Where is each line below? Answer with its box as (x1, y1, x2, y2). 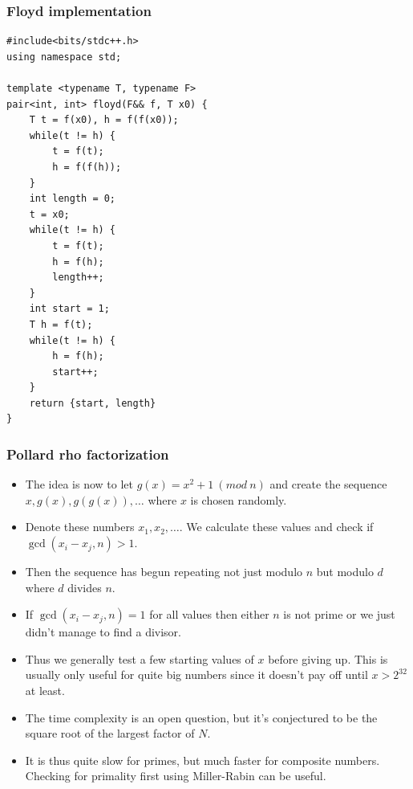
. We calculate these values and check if (179, 518, 374, 535)
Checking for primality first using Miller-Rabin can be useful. (25, 767, 326, 784)
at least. (25, 682, 65, 699)
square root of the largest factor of (25, 725, 195, 742)
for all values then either (149, 606, 269, 623)
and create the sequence (269, 476, 387, 493)
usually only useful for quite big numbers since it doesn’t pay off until (25, 666, 368, 683)
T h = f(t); (29, 318, 93, 330)
